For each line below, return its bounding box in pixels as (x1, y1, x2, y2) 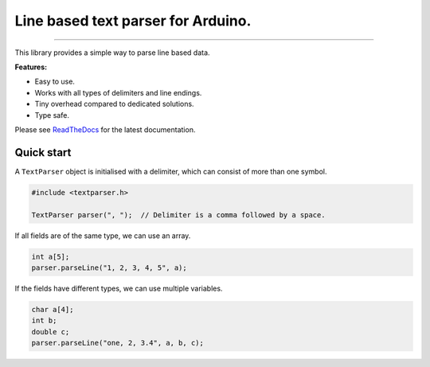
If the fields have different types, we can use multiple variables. (14, 283, 223, 293)
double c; (31, 327, 70, 336)
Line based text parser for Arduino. (14, 12, 252, 29)
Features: (14, 62, 48, 72)
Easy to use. (34, 76, 76, 87)
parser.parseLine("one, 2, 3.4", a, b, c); (31, 338, 205, 348)
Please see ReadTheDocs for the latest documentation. (14, 124, 196, 135)
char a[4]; (31, 305, 74, 314)
